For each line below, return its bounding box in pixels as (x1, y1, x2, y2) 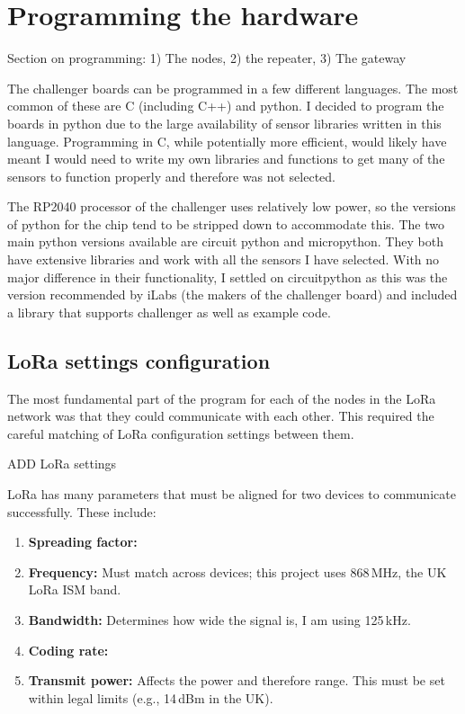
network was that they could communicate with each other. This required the (7, 406, 434, 425)
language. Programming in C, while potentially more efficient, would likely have (7, 131, 447, 150)
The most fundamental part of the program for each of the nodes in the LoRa (7, 388, 436, 407)
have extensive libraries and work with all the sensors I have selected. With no (7, 250, 440, 269)
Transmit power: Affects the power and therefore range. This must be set (28, 671, 445, 690)
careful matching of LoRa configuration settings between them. (7, 424, 354, 442)
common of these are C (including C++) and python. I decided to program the (7, 96, 444, 115)
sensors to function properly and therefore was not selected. (7, 166, 335, 185)
